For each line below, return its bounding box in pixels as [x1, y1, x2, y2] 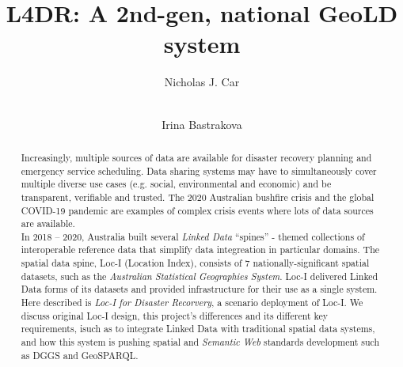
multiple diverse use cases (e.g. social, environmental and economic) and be [21, 177, 332, 191]
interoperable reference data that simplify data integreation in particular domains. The [21, 243, 380, 256]
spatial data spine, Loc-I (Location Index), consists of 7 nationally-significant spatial [21, 256, 370, 270]
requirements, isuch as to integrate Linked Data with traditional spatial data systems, [21, 322, 375, 335]
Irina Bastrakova [162, 115, 242, 132]
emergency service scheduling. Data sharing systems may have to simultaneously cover [21, 164, 377, 177]
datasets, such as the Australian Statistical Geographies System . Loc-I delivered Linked [21, 269, 378, 282]
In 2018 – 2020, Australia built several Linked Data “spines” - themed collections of [21, 229, 365, 243]
